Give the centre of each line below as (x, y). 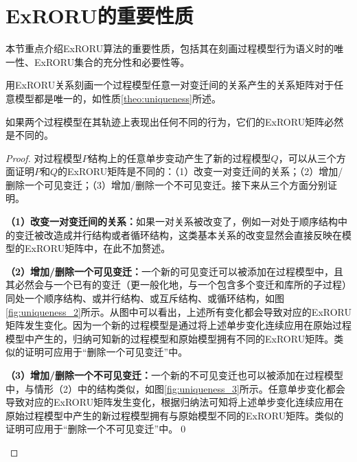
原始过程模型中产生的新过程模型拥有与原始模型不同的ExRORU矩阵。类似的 (175, 415)
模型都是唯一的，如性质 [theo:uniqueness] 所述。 (118, 98)
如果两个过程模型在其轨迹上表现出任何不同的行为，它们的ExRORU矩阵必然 (175, 121)
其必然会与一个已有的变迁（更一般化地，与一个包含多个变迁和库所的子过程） (178, 285)
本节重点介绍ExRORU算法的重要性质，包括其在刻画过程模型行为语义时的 (170, 48)
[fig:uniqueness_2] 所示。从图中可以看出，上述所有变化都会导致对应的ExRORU (178, 311)
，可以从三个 (307, 158)
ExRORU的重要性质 (100, 15)
